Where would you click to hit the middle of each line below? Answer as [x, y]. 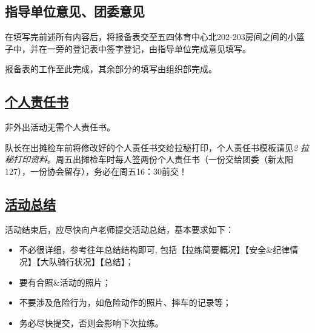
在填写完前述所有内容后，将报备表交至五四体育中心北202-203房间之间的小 [151, 37]
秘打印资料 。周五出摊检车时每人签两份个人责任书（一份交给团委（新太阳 [149, 159]
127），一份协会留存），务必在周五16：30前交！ [96, 171]
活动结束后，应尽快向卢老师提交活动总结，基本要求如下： [119, 229]
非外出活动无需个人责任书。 [60, 127]
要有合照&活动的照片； [65, 282]
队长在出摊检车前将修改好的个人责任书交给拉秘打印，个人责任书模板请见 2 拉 [157, 147]
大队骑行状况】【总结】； [87, 261]
